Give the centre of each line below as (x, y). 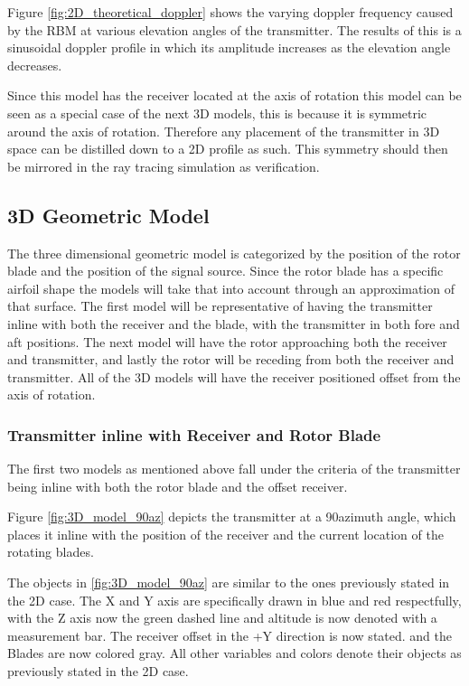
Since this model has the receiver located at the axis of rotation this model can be (234, 95)
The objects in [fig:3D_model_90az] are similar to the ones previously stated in (229, 583)
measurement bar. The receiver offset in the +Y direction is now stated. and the (230, 635)
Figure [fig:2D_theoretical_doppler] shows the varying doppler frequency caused (230, 12)
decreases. (35, 65)
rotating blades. (51, 552)
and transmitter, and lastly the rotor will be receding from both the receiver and (231, 359)
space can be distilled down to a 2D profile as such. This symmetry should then (228, 149)
